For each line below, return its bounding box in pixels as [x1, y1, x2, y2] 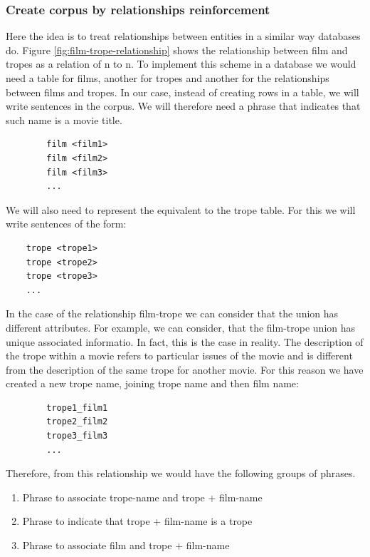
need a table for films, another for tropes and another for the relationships [6, 71, 329, 85]
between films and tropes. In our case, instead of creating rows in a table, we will [6, 84, 359, 99]
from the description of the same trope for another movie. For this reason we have [6, 362, 364, 377]
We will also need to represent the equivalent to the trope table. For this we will [6, 202, 356, 217]
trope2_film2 [46, 417, 108, 427]
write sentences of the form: [6, 216, 127, 231]
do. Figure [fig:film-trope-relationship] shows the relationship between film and [6, 42, 348, 57]
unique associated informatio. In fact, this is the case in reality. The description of [6, 334, 364, 349]
